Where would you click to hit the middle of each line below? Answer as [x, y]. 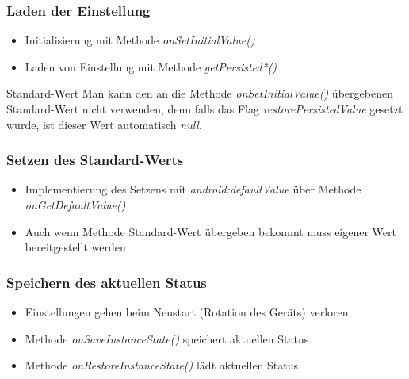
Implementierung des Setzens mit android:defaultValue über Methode [193, 189]
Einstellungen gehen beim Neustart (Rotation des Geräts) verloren [187, 312]
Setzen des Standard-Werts [95, 160]
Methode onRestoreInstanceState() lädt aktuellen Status [162, 365]
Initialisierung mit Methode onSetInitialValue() [140, 40]
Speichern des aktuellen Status [107, 282]
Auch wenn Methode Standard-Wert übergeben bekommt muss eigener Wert [210, 231]
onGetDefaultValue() [75, 205]
